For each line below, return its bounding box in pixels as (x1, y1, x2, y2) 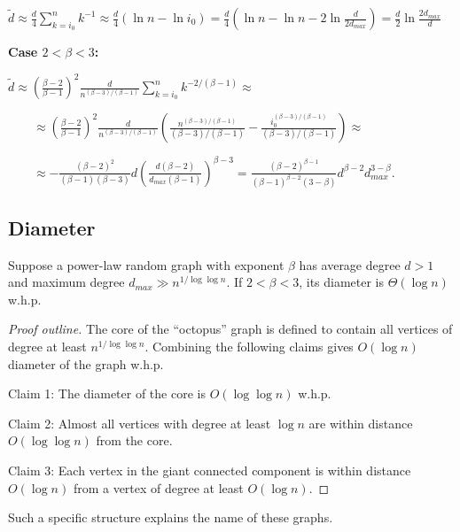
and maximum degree (8, 273, 125, 291)
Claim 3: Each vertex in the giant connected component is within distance (8, 461, 411, 480)
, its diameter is (299, 273, 385, 291)
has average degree (299, 255, 401, 274)
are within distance (308, 413, 413, 432)
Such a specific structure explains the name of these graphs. (8, 508, 333, 527)
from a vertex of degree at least (73, 478, 244, 497)
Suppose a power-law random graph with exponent (8, 255, 285, 274)
